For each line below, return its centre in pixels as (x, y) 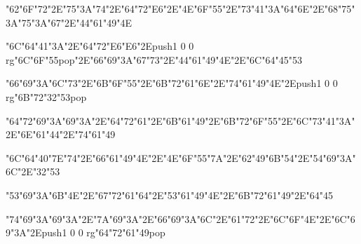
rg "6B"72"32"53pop (46, 96)
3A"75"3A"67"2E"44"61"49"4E (69, 22)
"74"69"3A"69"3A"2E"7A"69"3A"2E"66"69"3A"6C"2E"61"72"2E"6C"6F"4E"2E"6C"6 (180, 218)
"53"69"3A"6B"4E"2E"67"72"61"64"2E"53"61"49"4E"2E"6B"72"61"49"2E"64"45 (169, 195)
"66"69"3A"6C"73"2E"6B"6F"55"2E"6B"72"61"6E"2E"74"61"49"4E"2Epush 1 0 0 (172, 83)
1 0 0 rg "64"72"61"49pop (114, 232)
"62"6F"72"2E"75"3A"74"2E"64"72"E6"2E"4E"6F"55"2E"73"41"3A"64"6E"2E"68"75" (180, 8)
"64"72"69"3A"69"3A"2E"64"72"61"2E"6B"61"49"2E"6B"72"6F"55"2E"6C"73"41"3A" (180, 120)
